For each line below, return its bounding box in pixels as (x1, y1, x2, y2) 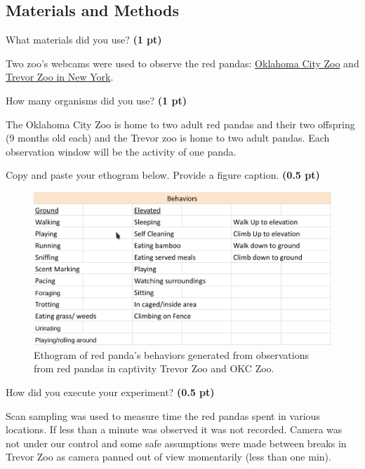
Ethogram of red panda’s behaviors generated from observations (34, 347, 309, 362)
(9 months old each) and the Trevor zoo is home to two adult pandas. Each (6, 130, 330, 145)
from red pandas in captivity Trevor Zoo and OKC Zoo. (34, 361, 274, 376)
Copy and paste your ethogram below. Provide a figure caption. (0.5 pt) (6, 168, 320, 182)
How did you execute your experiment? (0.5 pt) (6, 384, 215, 399)
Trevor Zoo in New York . (6, 69, 114, 84)
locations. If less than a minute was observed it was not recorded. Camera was (6, 422, 343, 437)
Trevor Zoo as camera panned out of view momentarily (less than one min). (6, 449, 331, 464)
